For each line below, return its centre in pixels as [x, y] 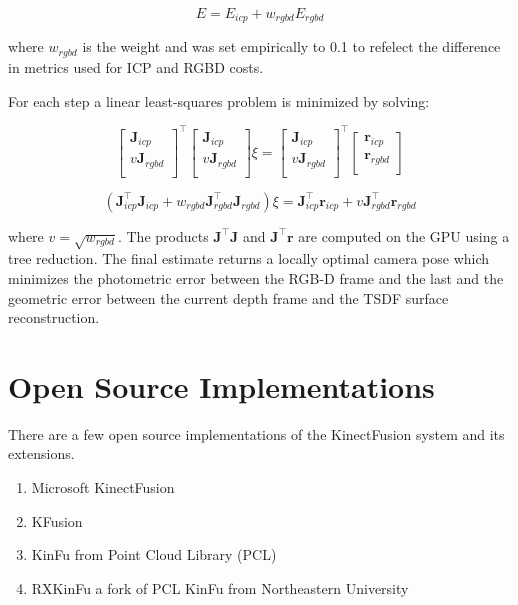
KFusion [57, 520]
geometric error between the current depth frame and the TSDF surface [228, 297]
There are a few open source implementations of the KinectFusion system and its [256, 433]
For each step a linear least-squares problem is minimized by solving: [219, 100]
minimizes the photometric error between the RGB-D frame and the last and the [256, 277]
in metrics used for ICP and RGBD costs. [136, 66]
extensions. [41, 453]
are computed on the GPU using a [404, 235]
